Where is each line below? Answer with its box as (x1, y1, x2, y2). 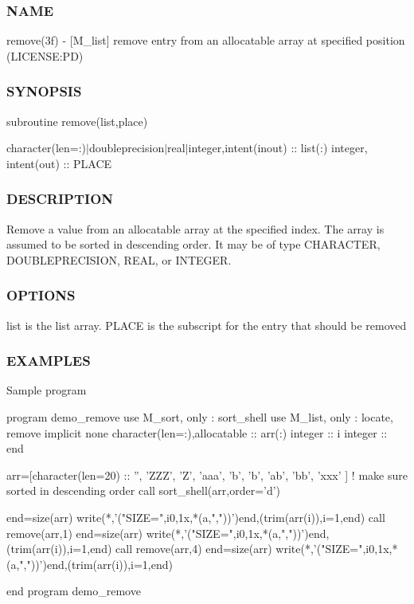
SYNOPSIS (6, 81, 82, 101)
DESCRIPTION (6, 189, 114, 209)
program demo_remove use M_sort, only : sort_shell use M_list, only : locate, (6, 409, 393, 426)
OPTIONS (6, 285, 76, 305)
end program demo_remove (6, 582, 141, 599)
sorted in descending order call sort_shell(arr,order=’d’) (6, 482, 281, 499)
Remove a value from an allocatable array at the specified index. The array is (6, 220, 385, 237)
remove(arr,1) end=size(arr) (6, 524, 143, 541)
